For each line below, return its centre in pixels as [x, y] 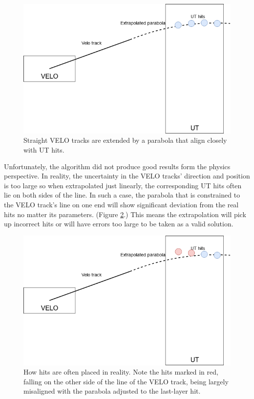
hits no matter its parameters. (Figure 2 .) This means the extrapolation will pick [125, 214]
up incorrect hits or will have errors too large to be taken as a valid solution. [119, 224]
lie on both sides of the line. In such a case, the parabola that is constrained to [122, 195]
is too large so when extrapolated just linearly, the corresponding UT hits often [123, 185]
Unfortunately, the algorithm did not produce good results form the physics [117, 166]
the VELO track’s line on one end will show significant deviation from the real [121, 204]
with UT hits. [44, 150]
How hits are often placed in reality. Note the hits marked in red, [121, 372]
